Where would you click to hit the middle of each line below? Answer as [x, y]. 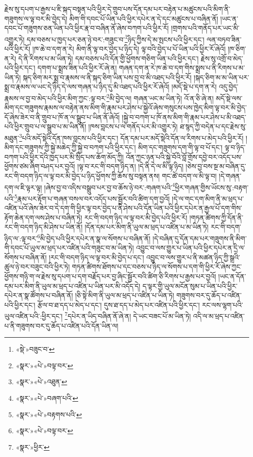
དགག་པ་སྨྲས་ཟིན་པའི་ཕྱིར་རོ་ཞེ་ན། [77, 68]
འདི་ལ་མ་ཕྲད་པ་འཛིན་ [219, 316]
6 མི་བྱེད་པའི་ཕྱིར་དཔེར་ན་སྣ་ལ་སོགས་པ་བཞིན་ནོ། [94, 237]
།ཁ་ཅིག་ [237, 49]
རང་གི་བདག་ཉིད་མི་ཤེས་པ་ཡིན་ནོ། [43, 227]
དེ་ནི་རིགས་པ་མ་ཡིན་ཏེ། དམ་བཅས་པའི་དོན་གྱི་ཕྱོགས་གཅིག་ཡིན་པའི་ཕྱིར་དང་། [108, 58]
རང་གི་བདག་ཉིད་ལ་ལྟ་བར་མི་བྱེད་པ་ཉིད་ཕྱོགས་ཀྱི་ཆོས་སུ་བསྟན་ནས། [82, 176]
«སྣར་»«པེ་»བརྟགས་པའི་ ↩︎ [49, 414]
